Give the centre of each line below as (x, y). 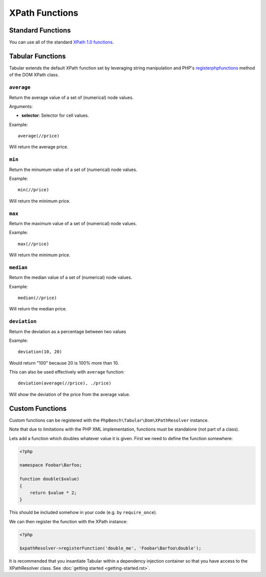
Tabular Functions (37, 56)
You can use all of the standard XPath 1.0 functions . (62, 42)
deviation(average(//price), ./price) (65, 383)
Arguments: (21, 106)
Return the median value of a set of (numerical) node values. (71, 277)
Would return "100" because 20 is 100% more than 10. (64, 363)
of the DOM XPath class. (34, 75)
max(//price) (33, 244)
